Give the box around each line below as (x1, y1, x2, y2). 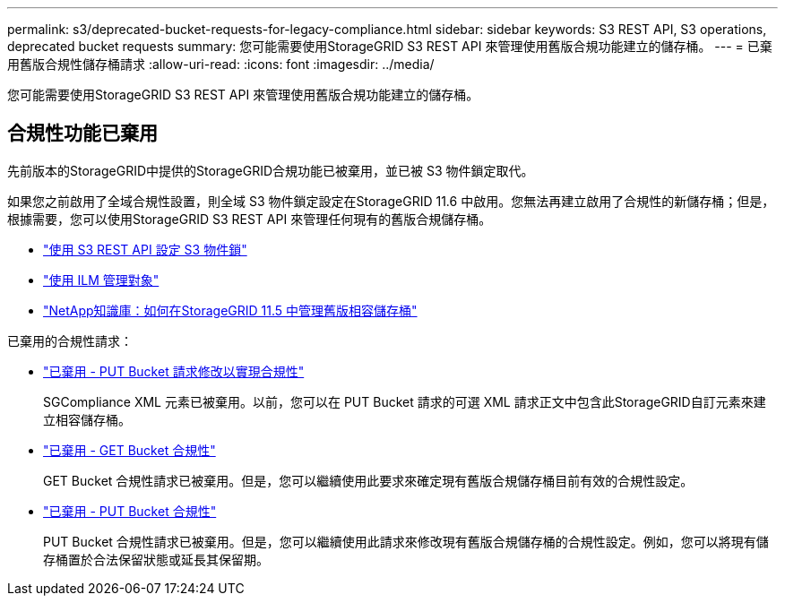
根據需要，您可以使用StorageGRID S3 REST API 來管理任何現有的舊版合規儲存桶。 (7, 211, 492, 227)
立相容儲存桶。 (43, 411, 131, 427)
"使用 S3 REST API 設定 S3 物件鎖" (43, 241, 247, 257)
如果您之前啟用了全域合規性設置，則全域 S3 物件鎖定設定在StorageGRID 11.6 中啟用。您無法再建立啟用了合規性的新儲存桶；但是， (7, 193, 775, 209)
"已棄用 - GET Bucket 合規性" (43, 442, 216, 458)
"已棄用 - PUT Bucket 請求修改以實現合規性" (43, 363, 305, 379)
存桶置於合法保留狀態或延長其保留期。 (43, 551, 269, 567)
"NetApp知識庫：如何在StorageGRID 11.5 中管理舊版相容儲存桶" (43, 302, 418, 318)
